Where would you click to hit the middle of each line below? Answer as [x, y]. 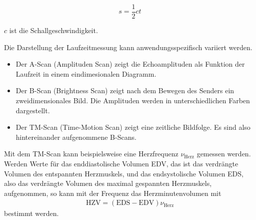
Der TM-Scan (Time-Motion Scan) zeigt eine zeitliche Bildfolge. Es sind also [133, 127]
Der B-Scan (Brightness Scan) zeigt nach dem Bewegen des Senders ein [125, 90]
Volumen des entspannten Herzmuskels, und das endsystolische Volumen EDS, [124, 173]
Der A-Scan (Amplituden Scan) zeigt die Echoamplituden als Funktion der [130, 64]
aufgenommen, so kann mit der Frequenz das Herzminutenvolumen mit [113, 193]
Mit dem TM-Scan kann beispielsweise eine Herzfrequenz [91, 154]
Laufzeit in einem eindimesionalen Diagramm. [86, 73]
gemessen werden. [224, 154]
